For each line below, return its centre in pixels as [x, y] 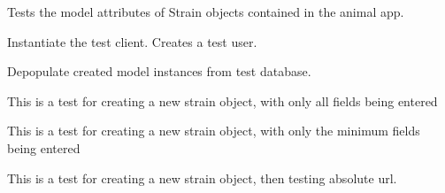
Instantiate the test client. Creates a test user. [132, 41]
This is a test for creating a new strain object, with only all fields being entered [222, 100]
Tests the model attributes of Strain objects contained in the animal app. [206, 12]
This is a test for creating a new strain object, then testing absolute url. [202, 178]
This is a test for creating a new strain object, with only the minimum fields [214, 131]
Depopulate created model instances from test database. [159, 71]
